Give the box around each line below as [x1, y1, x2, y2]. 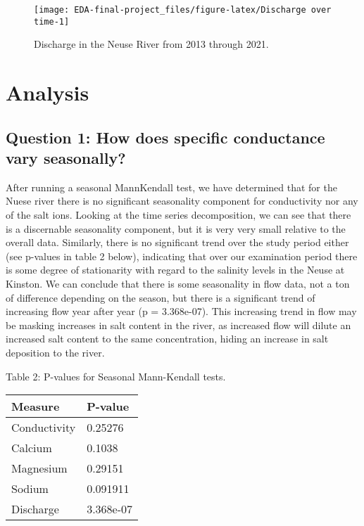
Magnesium [11, 460, 68, 477]
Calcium [11, 440, 52, 456]
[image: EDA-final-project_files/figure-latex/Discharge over [34, 5, 332, 15]
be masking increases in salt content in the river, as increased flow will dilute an [6, 317, 351, 332]
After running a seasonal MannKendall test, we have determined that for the [6, 179, 337, 194]
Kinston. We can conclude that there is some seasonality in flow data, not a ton [6, 276, 350, 291]
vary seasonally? [6, 147, 126, 169]
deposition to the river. [6, 345, 105, 359]
